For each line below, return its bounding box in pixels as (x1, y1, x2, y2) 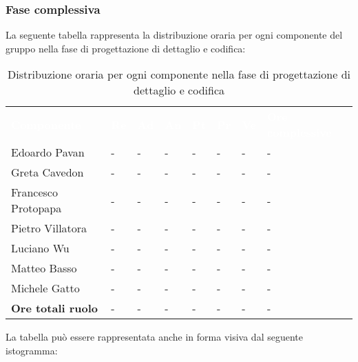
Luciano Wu (11, 240, 70, 257)
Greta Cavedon (11, 164, 84, 181)
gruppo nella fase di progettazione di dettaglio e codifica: (6, 41, 246, 55)
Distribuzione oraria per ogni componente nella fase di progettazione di (8, 66, 350, 83)
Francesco (11, 184, 58, 201)
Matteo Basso (11, 260, 77, 276)
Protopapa (11, 200, 62, 217)
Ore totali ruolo (11, 300, 98, 316)
